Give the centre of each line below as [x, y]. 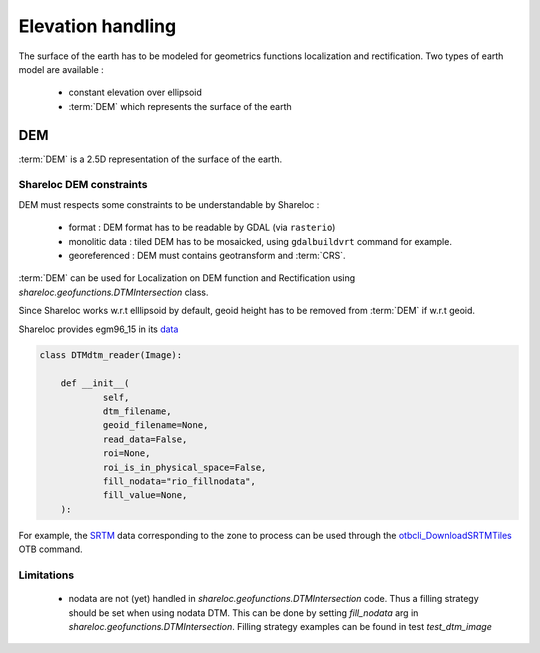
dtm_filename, [137, 411]
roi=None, [126, 453]
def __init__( [95, 383]
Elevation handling [97, 26]
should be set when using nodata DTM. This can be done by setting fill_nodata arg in [243, 612]
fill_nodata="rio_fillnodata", [179, 481]
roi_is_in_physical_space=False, [184, 467]
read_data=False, [145, 439]
